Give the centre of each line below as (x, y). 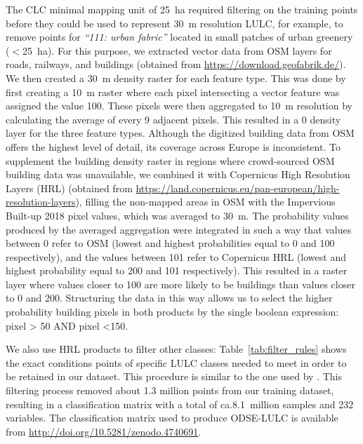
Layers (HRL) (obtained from (69, 188)
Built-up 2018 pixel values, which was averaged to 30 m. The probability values (177, 215)
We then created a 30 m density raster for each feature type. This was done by (176, 78)
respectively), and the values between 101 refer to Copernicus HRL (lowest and (176, 256)
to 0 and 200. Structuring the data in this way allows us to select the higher (169, 298)
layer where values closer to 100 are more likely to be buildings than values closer (180, 284)
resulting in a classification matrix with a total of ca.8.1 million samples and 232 (180, 404)
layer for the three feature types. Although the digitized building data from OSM (180, 133)
